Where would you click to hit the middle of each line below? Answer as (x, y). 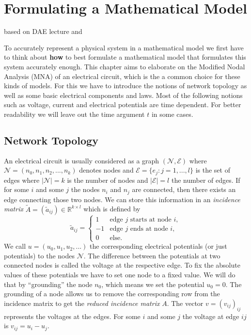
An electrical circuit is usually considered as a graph (82, 160)
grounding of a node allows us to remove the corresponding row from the (112, 294)
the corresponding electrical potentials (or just (158, 246)
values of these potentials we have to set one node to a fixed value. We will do (120, 274)
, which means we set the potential (153, 284)
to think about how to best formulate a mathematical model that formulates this (125, 57)
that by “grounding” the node (48, 284)
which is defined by (112, 209)
